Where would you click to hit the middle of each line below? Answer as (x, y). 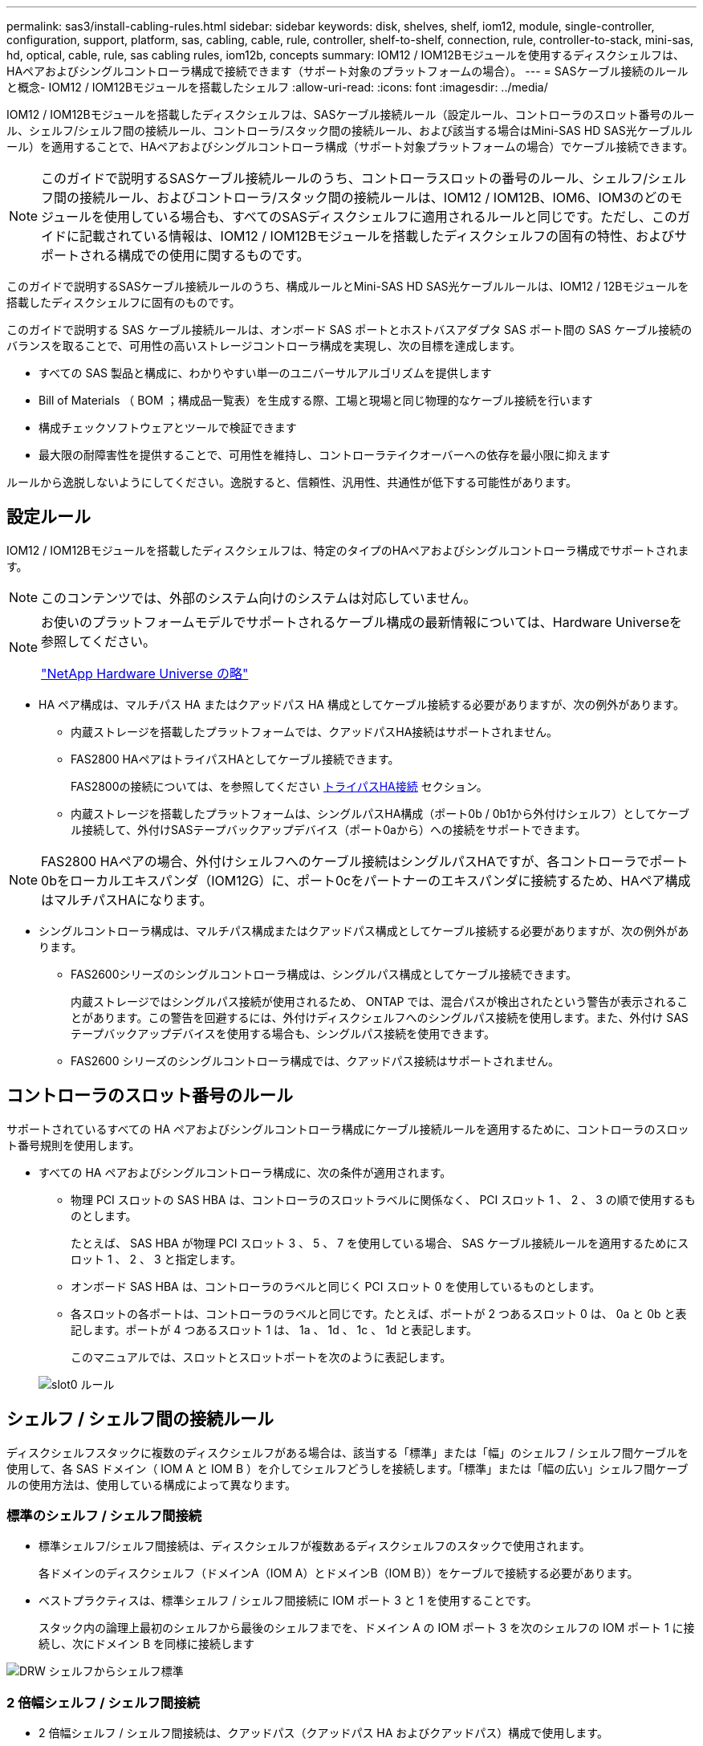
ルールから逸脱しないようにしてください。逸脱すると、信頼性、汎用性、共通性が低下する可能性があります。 (292, 482)
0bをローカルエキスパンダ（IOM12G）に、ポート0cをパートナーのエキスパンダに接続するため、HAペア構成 (366, 880)
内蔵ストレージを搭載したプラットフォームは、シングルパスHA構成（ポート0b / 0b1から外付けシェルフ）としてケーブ (380, 813)
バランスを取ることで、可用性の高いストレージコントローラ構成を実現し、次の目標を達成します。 (264, 346)
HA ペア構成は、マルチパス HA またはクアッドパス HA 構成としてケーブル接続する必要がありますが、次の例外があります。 (362, 704)
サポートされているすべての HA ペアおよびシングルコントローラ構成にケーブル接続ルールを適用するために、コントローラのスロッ (348, 1129)
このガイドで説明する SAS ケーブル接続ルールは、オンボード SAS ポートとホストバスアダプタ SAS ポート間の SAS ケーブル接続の (349, 330)
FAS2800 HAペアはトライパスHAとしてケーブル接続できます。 (235, 759)
